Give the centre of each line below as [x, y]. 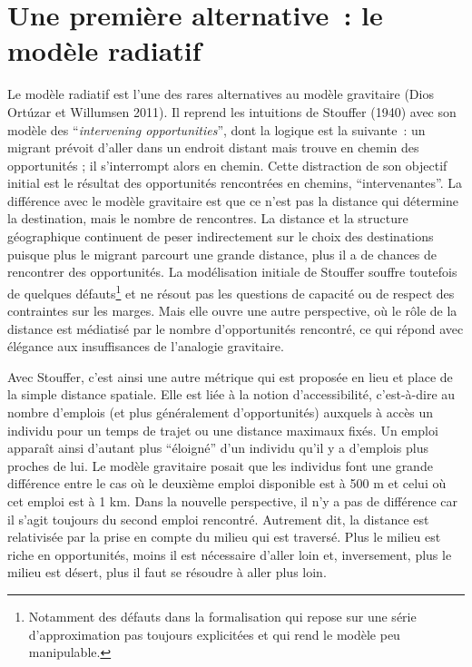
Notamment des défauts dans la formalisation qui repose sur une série [222, 616]
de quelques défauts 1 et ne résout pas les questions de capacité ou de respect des [231, 291]
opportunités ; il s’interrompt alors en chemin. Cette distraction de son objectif [227, 165]
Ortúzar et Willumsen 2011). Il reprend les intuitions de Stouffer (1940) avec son [232, 111]
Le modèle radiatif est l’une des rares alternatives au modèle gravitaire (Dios [221, 94]
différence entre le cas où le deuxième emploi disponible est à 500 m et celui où [227, 483]
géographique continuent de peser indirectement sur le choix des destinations [221, 236]
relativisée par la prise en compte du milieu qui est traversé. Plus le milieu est [224, 537]
